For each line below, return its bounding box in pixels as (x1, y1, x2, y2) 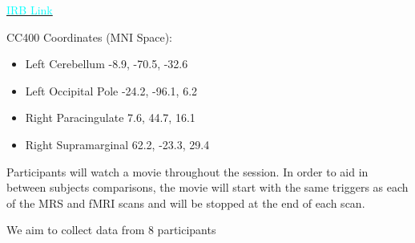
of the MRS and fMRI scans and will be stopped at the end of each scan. (6, 194, 365, 211)
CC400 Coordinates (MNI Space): (6, 28, 173, 45)
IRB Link (6, 2, 53, 18)
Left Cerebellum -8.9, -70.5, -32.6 (25, 55, 188, 72)
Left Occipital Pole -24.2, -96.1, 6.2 (25, 82, 198, 99)
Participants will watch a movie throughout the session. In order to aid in (6, 163, 369, 180)
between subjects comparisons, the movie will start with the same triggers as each (6, 179, 409, 196)
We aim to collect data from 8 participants (6, 221, 216, 238)
